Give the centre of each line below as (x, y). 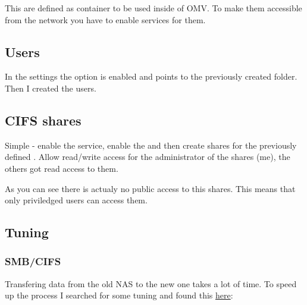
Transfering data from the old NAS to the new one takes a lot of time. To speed (151, 283)
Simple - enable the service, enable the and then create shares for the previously (151, 145)
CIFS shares (43, 120)
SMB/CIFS (33, 261)
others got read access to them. (62, 168)
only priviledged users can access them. (76, 200)
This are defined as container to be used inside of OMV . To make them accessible (153, 8)
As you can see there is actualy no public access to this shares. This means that (150, 188)
